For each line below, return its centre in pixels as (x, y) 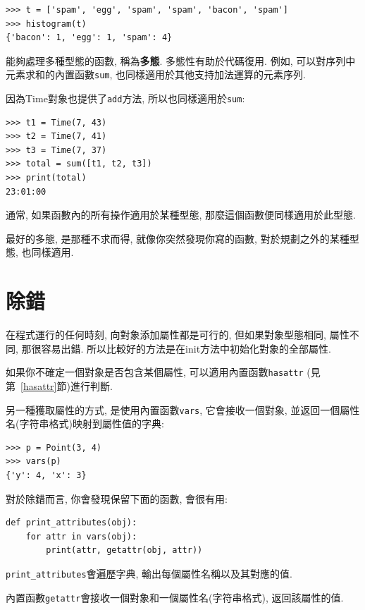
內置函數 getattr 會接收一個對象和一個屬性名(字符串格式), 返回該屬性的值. (175, 597)
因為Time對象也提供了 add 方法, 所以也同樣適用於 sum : (125, 98)
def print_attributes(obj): (72, 523)
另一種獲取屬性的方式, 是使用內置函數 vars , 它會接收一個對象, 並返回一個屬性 (183, 409)
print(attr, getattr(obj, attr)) (124, 550)
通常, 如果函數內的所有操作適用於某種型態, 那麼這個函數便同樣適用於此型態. (181, 215)
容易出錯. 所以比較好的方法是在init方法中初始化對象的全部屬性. (186, 348)
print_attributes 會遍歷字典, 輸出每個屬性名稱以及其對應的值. (149, 573)
